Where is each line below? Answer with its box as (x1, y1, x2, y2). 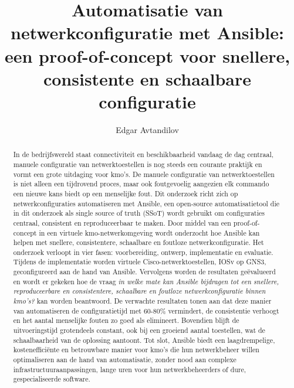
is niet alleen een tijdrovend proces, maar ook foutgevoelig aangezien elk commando (13, 179, 269, 189)
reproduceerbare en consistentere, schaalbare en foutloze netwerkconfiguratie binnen (13, 286, 266, 296)
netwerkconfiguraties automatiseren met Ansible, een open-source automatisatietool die (13, 198, 280, 208)
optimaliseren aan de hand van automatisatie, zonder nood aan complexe (13, 355, 236, 365)
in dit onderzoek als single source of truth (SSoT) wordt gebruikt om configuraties (13, 208, 265, 218)
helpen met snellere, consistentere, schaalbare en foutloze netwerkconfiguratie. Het (13, 237, 264, 247)
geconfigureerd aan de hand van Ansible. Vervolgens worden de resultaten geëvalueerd (13, 267, 276, 277)
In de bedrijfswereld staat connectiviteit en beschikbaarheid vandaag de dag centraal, (13, 149, 274, 159)
